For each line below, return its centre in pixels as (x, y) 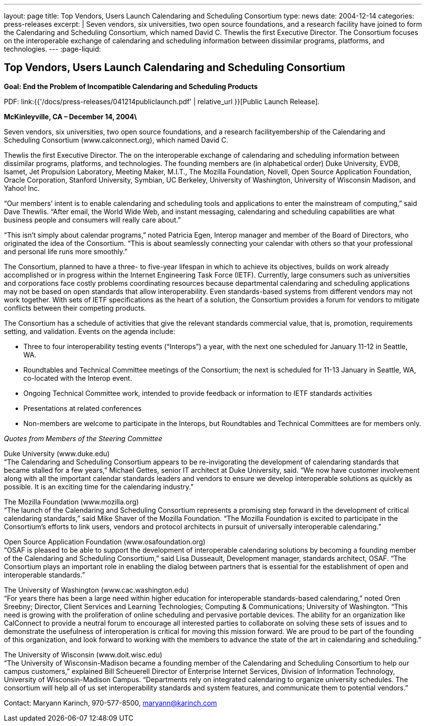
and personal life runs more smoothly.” (66, 251)
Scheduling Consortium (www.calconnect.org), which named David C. (116, 140)
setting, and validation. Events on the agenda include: (90, 331)
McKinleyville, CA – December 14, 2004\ (71, 116)
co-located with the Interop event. (78, 378)
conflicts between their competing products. (75, 308)
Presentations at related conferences (83, 408)
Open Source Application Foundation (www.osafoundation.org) (105, 541)
